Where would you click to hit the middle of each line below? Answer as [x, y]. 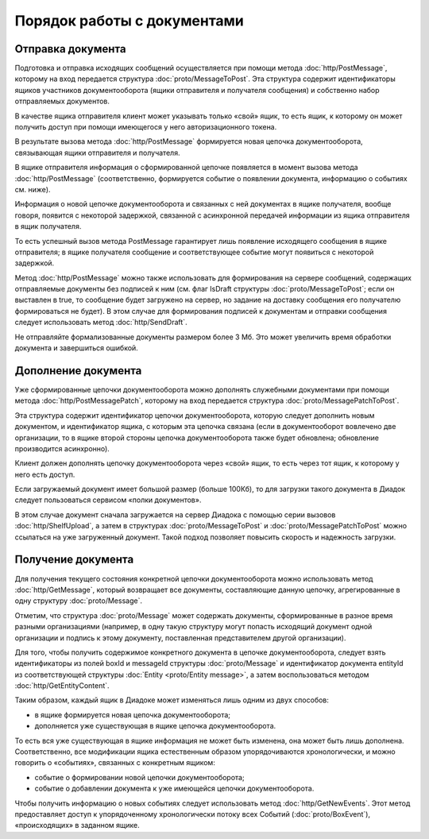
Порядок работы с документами [129, 21]
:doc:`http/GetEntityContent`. [62, 686]
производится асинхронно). [62, 448]
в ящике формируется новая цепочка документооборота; [132, 714]
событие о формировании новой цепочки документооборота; [140, 777]
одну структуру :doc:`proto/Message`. [79, 601]
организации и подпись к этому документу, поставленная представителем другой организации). [180, 638]
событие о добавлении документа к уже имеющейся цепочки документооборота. [174, 789]
